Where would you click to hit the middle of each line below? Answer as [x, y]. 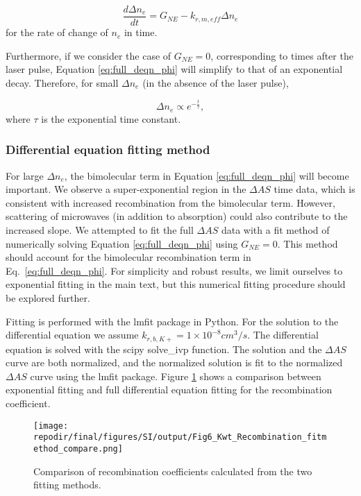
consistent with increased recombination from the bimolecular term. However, [170, 202]
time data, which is [314, 189]
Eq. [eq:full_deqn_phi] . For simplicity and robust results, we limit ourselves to [174, 270]
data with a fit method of [275, 230]
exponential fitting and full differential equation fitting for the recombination [169, 390]
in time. [141, 32]
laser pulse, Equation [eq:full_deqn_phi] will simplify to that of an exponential [174, 69]
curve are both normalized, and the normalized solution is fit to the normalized [174, 362]
